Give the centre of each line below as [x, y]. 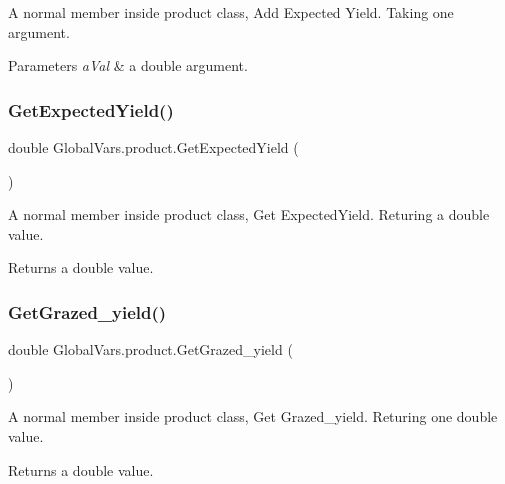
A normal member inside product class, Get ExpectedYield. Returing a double [249, 214]
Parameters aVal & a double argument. [128, 65]
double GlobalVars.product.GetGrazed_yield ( [150, 349]
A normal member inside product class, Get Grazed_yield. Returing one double [253, 416]
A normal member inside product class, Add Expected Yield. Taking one [231, 12]
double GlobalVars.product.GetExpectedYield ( [153, 147]
